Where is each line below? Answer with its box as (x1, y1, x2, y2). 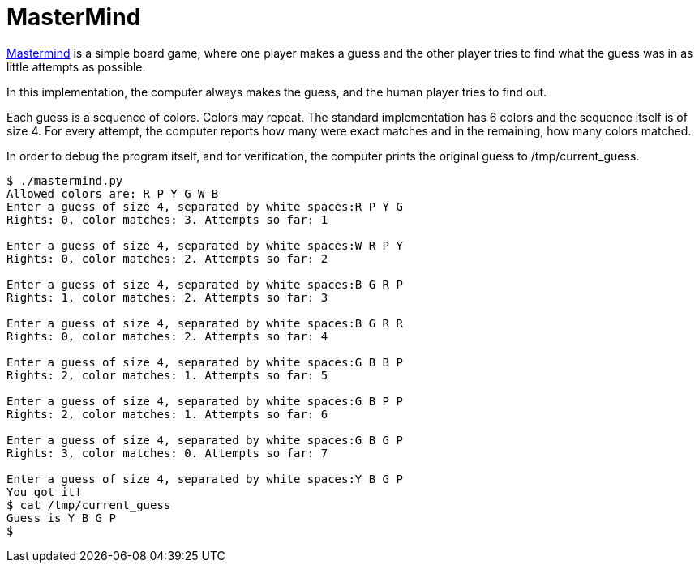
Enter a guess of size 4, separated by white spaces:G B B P (6, 355, 403, 369)
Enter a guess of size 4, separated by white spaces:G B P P (6, 394, 403, 408)
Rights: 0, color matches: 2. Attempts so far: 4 (6, 329, 328, 343)
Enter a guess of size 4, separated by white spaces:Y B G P (6, 472, 403, 486)
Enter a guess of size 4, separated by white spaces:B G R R (6, 316, 403, 330)
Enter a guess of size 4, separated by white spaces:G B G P (6, 433, 403, 447)
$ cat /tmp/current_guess (6, 498, 171, 511)
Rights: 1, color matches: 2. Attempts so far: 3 (6, 290, 328, 304)
